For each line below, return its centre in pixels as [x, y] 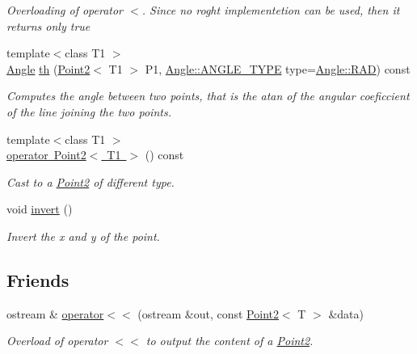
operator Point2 [46, 155]
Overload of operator [57, 341]
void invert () [40, 209]
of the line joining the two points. [89, 111]
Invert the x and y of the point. [83, 236]
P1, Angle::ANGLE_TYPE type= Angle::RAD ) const [278, 68]
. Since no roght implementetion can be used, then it [271, 10]
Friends [38, 279]
